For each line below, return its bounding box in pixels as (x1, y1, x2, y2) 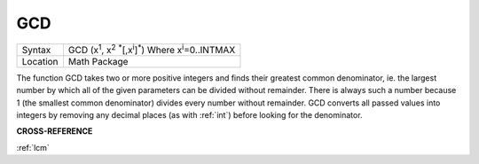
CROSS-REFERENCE (16, 126, 93, 137)
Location (21, 55, 59, 67)
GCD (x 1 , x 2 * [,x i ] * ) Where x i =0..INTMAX (67, 42, 236, 56)
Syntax (21, 43, 51, 56)
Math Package (67, 55, 129, 67)
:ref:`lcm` (16, 142, 51, 152)
